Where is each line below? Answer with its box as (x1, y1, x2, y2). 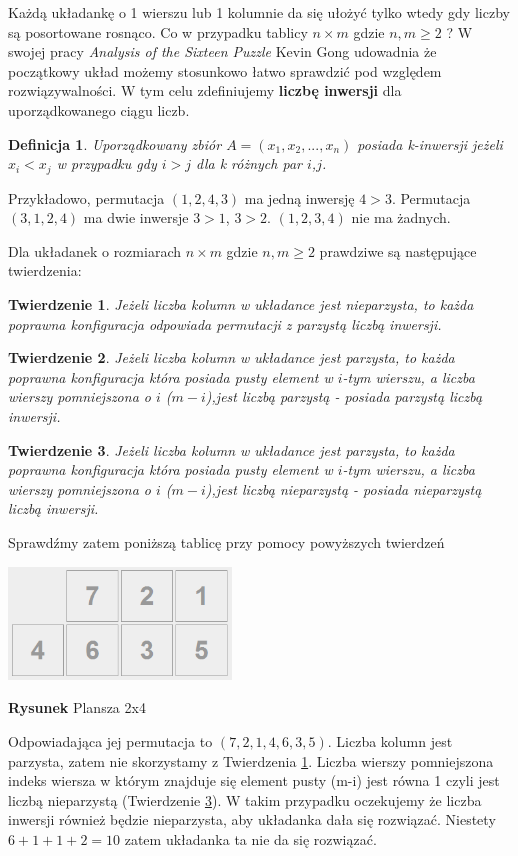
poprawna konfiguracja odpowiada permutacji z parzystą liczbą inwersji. (8, 313, 442, 334)
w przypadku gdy (56, 153, 157, 174)
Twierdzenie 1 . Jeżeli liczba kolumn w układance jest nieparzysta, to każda (8, 293, 474, 314)
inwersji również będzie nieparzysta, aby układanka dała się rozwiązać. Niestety (8, 809, 496, 830)
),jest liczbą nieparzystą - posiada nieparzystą (205, 478, 482, 499)
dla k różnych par (196, 153, 302, 174)
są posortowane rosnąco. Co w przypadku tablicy (8, 21, 308, 42)
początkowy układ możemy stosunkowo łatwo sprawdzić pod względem (8, 60, 442, 81)
